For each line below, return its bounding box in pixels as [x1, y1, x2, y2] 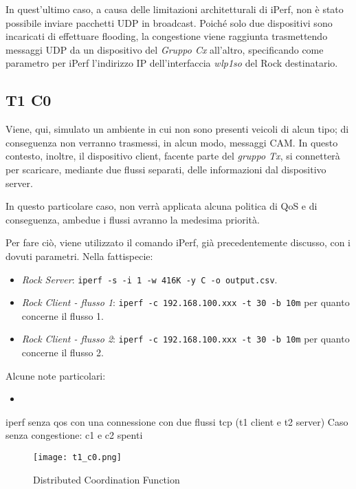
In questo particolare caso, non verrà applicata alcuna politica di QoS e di [5, 199, 318, 213]
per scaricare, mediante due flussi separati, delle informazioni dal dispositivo [5, 162, 326, 176]
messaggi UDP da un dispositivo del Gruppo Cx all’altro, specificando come [5, 42, 324, 56]
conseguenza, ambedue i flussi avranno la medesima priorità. [5, 212, 260, 226]
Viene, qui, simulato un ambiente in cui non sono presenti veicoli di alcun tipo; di [5, 122, 349, 136]
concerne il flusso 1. [21, 308, 104, 323]
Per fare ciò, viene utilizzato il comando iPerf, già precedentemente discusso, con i [5, 235, 351, 250]
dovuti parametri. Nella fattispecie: [5, 248, 153, 263]
